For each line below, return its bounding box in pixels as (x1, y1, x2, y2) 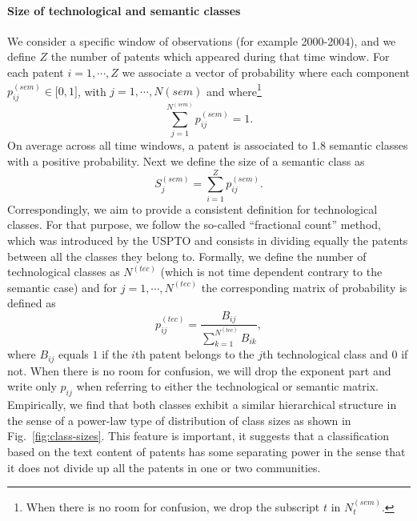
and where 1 (206, 80, 262, 99)
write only (7, 378, 57, 395)
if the (102, 346, 128, 363)
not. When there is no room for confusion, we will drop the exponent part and (7, 362, 391, 379)
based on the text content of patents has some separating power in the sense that (7, 443, 406, 459)
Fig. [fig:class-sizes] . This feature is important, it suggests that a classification (7, 427, 390, 444)
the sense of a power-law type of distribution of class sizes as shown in (7, 411, 351, 428)
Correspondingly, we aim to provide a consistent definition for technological (7, 200, 378, 217)
